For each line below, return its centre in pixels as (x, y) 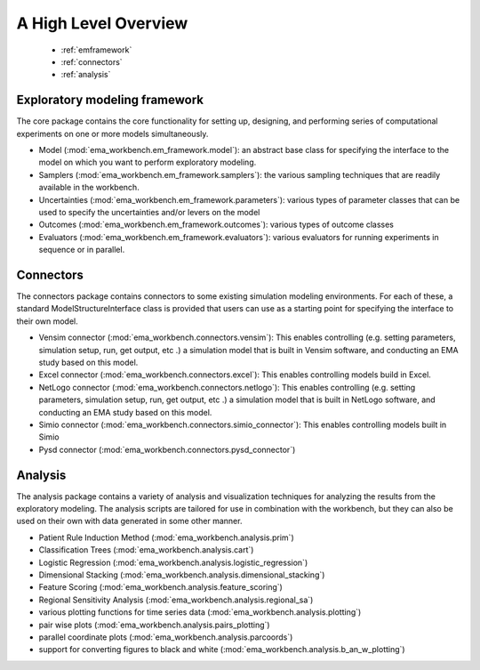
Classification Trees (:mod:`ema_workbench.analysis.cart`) (146, 550)
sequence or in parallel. (82, 250)
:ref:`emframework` (96, 50)
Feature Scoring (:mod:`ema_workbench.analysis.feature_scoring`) (161, 587)
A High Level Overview (102, 23)
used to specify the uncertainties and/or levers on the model (149, 212)
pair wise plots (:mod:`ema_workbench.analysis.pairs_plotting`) (154, 625)
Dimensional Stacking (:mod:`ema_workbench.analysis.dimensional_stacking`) (182, 575)
